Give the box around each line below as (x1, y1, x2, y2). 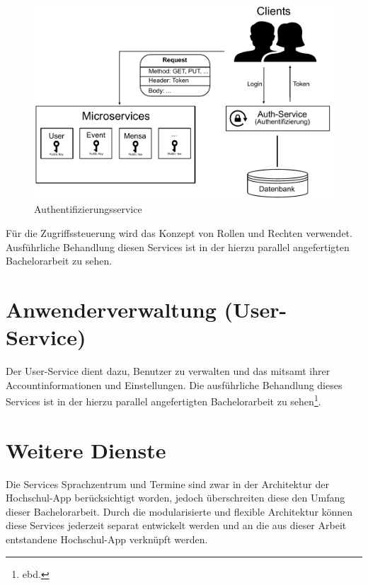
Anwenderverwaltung (6, 294, 217, 323)
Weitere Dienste (6, 435, 166, 464)
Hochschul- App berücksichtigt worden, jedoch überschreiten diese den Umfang (6, 490, 345, 505)
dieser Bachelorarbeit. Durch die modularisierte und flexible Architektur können (6, 504, 353, 519)
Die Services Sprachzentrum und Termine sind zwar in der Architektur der (6, 476, 329, 491)
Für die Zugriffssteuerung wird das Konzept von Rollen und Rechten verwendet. (6, 225, 352, 240)
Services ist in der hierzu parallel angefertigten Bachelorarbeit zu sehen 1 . (6, 392, 321, 408)
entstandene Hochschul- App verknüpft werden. (6, 531, 208, 546)
